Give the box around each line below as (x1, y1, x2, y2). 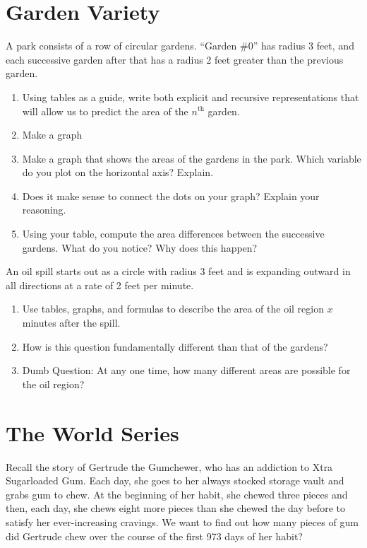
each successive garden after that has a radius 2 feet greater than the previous (6, 52, 344, 66)
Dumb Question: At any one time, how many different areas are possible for (22, 363, 351, 378)
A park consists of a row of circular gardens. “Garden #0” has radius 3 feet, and (6, 38, 354, 53)
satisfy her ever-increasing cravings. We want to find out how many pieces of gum (6, 514, 359, 529)
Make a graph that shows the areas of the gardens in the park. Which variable (22, 151, 361, 165)
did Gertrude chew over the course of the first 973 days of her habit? (6, 528, 303, 543)
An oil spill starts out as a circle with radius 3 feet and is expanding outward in (6, 264, 351, 279)
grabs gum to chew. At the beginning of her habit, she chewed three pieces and (6, 486, 348, 501)
